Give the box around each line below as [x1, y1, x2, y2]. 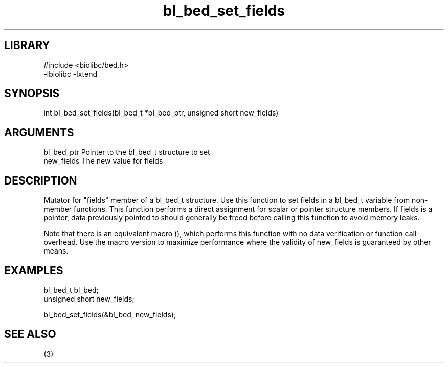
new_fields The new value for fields [43, 156, 163, 166]
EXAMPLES [4, 264, 63, 277]
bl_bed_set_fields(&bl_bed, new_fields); [43, 310, 176, 319]
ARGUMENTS [4, 126, 74, 139]
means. [43, 246, 69, 256]
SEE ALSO [4, 328, 56, 341]
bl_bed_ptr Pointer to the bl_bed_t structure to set [43, 148, 210, 157]
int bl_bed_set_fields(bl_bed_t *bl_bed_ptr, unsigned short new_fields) [43, 108, 279, 118]
